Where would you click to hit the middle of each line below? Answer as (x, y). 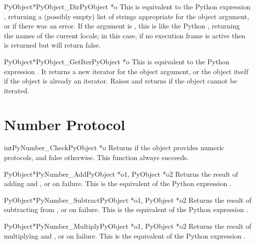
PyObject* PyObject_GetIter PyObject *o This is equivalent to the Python (117, 61)
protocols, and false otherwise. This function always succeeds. (97, 157)
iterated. (17, 90)
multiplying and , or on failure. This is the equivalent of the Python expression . (125, 235)
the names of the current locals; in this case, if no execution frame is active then (125, 35)
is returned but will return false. (52, 45)
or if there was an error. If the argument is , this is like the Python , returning (122, 26)
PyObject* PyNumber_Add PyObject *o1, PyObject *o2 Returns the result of (121, 174)
